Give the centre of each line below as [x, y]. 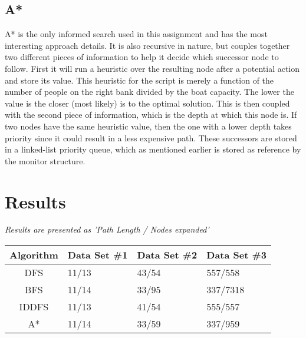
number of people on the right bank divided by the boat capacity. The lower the [149, 92]
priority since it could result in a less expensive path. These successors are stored [151, 137]
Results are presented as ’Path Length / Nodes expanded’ [107, 229]
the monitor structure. [45, 160]
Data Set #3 [237, 255]
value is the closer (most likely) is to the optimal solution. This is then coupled [147, 103]
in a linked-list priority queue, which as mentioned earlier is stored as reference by [153, 149]
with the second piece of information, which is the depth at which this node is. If [151, 115]
